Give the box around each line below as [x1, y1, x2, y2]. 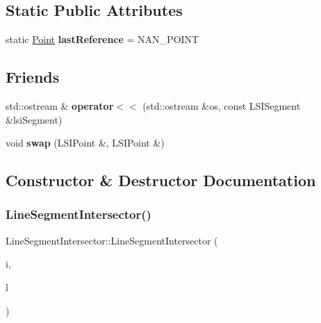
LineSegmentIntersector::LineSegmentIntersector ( [6, 233, 218, 247]
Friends [6, 66, 60, 88]
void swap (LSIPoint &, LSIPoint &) [6, 135, 165, 150]
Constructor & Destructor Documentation [6, 169, 316, 191]
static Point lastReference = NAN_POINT [6, 32, 199, 47]
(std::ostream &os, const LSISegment [142, 99, 301, 113]
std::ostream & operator [6, 99, 114, 113]
